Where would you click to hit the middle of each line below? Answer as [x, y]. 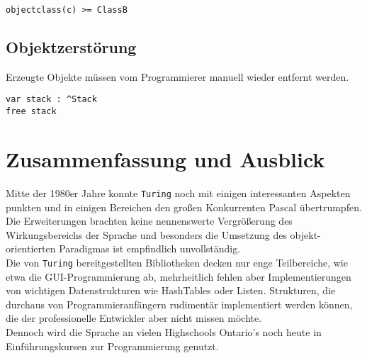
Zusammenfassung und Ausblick [165, 158]
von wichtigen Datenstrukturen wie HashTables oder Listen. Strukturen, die [171, 290]
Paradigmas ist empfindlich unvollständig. [150, 248]
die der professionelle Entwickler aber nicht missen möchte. [134, 318]
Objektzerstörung [71, 47]
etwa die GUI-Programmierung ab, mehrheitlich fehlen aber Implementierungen [179, 276]
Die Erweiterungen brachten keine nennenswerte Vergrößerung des [149, 221]
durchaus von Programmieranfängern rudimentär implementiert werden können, [179, 304]
